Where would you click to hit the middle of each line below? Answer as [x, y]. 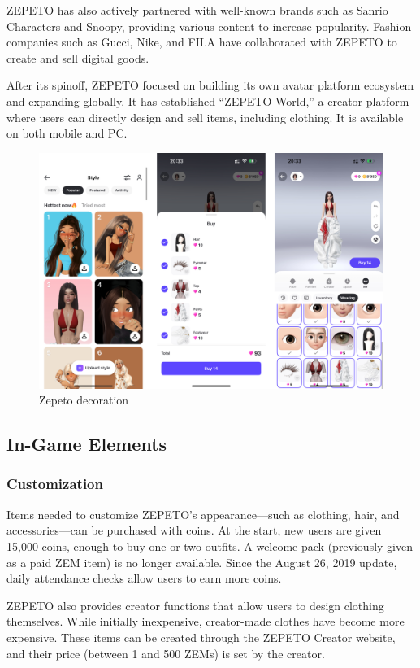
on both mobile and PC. [67, 133]
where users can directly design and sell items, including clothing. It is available [205, 117]
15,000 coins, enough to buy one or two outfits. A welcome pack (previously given [210, 546]
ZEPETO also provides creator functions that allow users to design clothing [195, 605]
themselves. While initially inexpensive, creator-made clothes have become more [206, 621]
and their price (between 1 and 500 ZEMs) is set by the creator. [166, 653]
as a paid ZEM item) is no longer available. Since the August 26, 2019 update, [202, 562]
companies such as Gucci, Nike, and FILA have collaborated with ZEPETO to [202, 42]
